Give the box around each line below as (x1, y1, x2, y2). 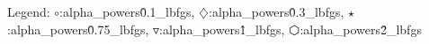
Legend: (7, 3, 50, 20)
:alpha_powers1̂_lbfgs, (159, 19, 285, 38)
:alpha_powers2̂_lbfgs (299, 19, 422, 38)
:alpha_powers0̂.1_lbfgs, (59, 3, 195, 20)
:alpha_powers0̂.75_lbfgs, (7, 19, 149, 38)
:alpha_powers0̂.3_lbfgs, (209, 3, 344, 20)
